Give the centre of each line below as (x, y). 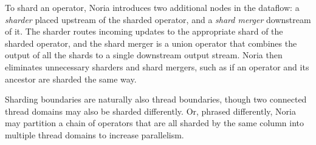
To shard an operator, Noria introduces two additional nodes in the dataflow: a (152, 7)
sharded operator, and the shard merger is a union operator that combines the (151, 43)
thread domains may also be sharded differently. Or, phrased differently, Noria (150, 111)
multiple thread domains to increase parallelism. (94, 134)
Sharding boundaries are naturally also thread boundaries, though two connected (156, 99)
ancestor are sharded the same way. (71, 79)
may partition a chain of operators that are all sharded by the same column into (154, 123)
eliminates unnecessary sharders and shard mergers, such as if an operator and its (157, 66)
